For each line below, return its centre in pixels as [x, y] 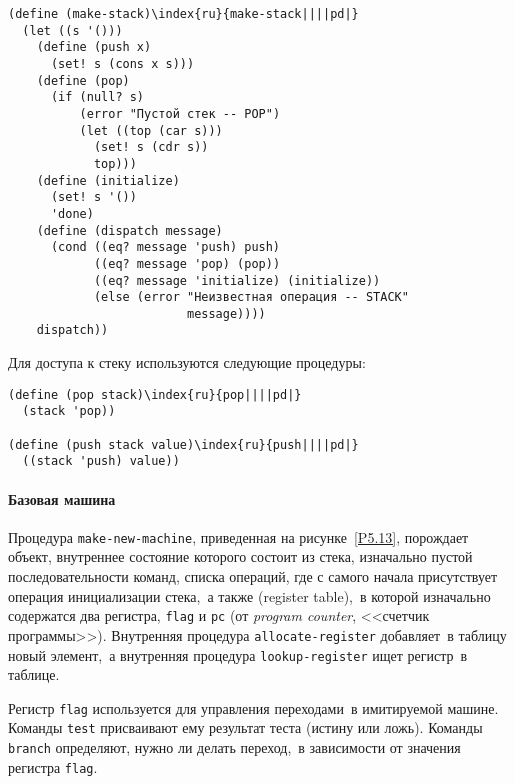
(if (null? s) [97, 97]
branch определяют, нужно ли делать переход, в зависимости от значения [234, 747]
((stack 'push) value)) [101, 461]
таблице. [34, 674]
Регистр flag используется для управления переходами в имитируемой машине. [253, 707]
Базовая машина [62, 498]
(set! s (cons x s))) [122, 63]
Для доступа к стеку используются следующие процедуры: [187, 362]
